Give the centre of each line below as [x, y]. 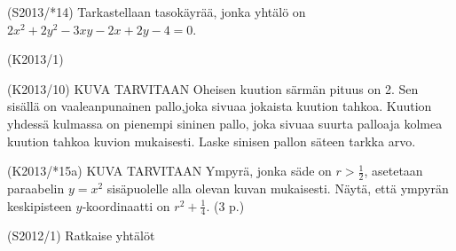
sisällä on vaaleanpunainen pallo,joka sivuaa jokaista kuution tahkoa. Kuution [220, 106]
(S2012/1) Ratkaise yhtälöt [81, 235]
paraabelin [36, 188]
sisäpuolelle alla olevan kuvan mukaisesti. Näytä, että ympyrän [278, 188]
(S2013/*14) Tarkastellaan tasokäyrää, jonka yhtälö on [157, 12]
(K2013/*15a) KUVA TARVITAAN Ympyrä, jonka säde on [169, 171]
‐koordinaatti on [126, 205]
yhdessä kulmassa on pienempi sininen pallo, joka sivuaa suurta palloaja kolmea [225, 123]
